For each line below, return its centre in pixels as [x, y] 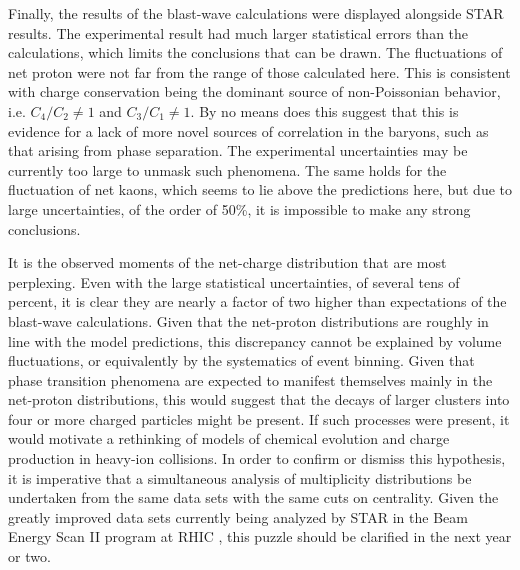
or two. [29, 556]
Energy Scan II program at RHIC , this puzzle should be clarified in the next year [260, 536]
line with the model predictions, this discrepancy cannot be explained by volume [255, 340]
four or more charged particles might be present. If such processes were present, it [259, 418]
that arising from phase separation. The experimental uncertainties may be [238, 150]
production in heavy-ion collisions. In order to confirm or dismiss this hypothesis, [257, 458]
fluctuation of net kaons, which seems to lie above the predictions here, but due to [260, 189]
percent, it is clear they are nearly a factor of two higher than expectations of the [257, 301]
